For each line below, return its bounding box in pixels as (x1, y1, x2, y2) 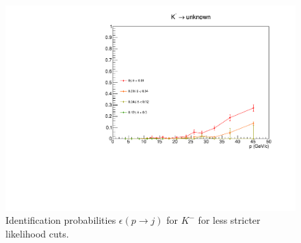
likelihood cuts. (5, 226, 69, 240)
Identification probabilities (5, 213, 116, 227)
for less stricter (198, 213, 261, 227)
